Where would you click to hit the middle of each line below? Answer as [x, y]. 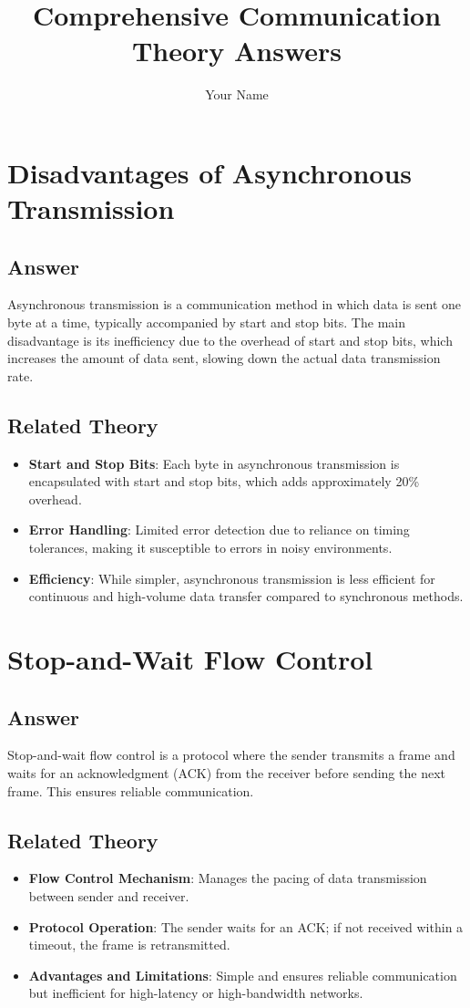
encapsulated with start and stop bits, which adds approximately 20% [224, 481]
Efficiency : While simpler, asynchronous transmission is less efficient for [232, 578]
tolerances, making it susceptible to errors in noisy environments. [210, 548]
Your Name [237, 94]
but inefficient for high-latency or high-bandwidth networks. [196, 993]
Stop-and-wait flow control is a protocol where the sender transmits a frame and [231, 755]
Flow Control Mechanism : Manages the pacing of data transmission [228, 878]
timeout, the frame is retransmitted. [129, 945]
